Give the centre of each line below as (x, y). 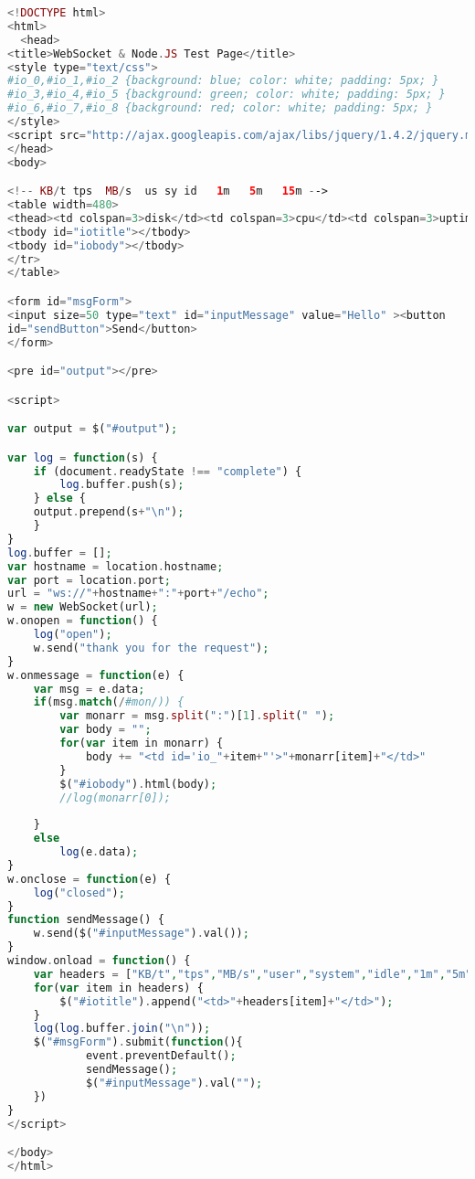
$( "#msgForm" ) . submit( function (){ (138, 1042)
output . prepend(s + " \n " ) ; (109, 512)
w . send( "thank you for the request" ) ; (151, 648)
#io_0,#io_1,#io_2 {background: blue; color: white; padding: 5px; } (223, 81)
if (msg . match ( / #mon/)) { (109, 702)
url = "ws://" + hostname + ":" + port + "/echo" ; (138, 594)
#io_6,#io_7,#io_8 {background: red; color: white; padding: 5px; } (220, 108)
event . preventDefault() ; (161, 1056)
